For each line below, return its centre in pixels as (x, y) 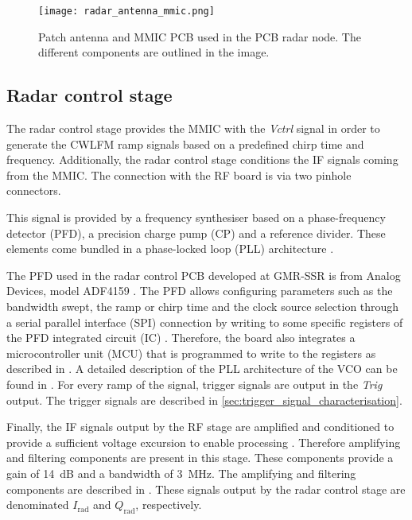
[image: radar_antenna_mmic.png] (126, 11)
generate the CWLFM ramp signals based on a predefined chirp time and (185, 144)
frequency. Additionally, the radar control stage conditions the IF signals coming (202, 159)
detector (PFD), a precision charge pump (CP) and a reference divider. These (196, 233)
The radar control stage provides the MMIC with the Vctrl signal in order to (193, 128)
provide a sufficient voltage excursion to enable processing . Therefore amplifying (204, 442)
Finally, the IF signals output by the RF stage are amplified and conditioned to (200, 427)
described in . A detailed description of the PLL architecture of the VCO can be (202, 369)
